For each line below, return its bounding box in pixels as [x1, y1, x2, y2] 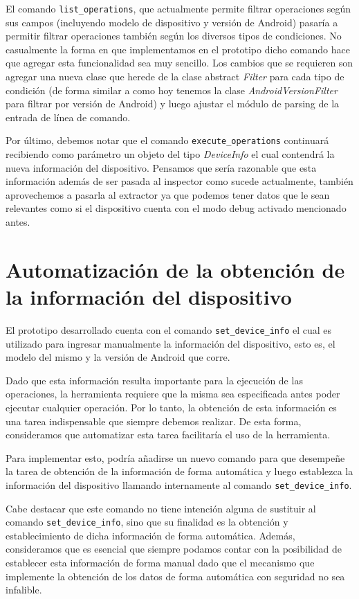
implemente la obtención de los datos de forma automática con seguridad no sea [6, 569, 345, 583]
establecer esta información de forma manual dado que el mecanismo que [6, 555, 315, 570]
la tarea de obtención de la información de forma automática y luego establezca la [6, 464, 353, 479]
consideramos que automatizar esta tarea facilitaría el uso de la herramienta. [6, 427, 331, 442]
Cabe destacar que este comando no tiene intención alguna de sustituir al [6, 501, 316, 515]
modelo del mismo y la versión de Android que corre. [6, 350, 230, 364]
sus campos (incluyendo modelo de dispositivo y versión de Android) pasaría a [6, 15, 338, 29]
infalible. [6, 582, 42, 597]
